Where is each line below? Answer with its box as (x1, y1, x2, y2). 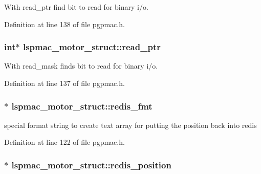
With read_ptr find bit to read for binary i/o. (4, 2, 148, 12)
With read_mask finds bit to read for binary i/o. (4, 60, 158, 71)
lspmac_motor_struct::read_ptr (23, 40, 161, 53)
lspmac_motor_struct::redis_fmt (11, 99, 153, 112)
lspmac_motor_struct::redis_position (11, 158, 171, 171)
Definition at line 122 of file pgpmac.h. (4, 137, 125, 147)
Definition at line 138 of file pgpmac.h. (4, 18, 125, 29)
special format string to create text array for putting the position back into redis (4, 119, 257, 130)
